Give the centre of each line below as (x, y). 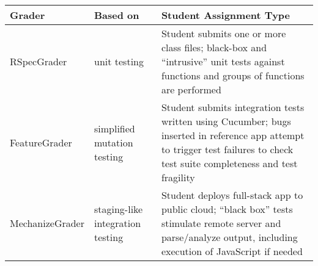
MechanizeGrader (47, 223)
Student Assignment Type (226, 15)
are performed (191, 89)
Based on (116, 15)
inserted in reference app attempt (233, 135)
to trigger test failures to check (227, 149)
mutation (113, 142)
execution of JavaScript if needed (232, 251)
